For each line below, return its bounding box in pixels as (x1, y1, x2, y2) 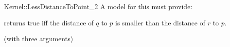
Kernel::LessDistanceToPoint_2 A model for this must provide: (4, 1, 193, 11)
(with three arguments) (4, 34, 73, 44)
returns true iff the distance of (4, 17, 94, 27)
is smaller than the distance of (115, 17, 205, 27)
